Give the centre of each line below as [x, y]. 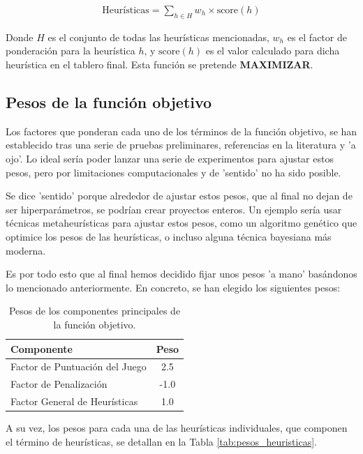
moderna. [26, 250]
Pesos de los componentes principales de [95, 311]
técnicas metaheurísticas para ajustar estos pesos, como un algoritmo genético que [181, 223]
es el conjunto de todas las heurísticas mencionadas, [158, 37]
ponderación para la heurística [71, 51]
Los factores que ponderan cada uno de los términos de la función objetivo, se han [181, 131]
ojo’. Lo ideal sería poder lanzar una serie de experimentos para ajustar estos [170, 158]
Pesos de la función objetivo [109, 102]
